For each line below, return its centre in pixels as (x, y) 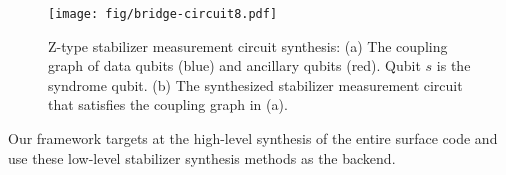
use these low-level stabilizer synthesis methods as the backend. (202, 157)
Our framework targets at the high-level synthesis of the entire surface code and (253, 138)
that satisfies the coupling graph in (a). (168, 104)
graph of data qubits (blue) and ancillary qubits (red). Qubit (234, 65)
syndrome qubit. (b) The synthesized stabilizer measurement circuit (255, 84)
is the (453, 65)
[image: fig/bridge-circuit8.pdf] (163, 14)
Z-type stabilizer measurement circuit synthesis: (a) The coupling (248, 45)
